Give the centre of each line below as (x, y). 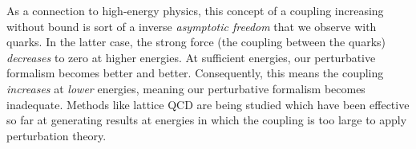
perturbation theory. (57, 135)
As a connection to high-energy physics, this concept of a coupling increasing (195, 10)
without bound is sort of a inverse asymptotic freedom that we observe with (192, 26)
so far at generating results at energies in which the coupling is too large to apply (207, 120)
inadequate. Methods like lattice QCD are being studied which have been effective (208, 104)
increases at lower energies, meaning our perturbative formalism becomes (186, 88)
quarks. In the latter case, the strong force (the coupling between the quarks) (196, 42)
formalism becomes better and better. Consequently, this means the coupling (195, 73)
